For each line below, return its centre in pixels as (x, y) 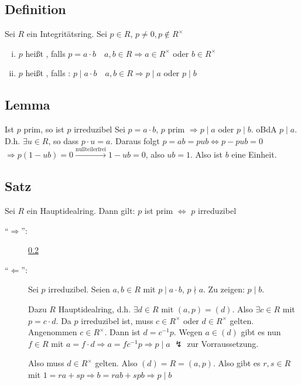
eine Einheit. (254, 154)
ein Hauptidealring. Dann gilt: (81, 210)
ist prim (159, 210)
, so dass (64, 140)
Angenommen (53, 332)
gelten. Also (116, 363)
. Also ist (206, 154)
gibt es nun (261, 332)
